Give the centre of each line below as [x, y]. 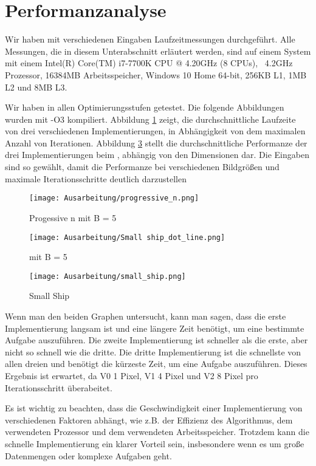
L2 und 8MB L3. [36, 87]
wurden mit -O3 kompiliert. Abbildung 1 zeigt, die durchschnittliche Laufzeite [150, 119]
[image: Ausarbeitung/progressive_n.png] [114, 198]
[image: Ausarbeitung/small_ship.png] [108, 276]
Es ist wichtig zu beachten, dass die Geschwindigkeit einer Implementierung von [154, 408]
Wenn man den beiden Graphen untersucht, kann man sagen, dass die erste [146, 316]
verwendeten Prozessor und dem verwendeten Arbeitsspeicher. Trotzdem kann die [157, 432]
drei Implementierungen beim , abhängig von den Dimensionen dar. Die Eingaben [157, 155]
